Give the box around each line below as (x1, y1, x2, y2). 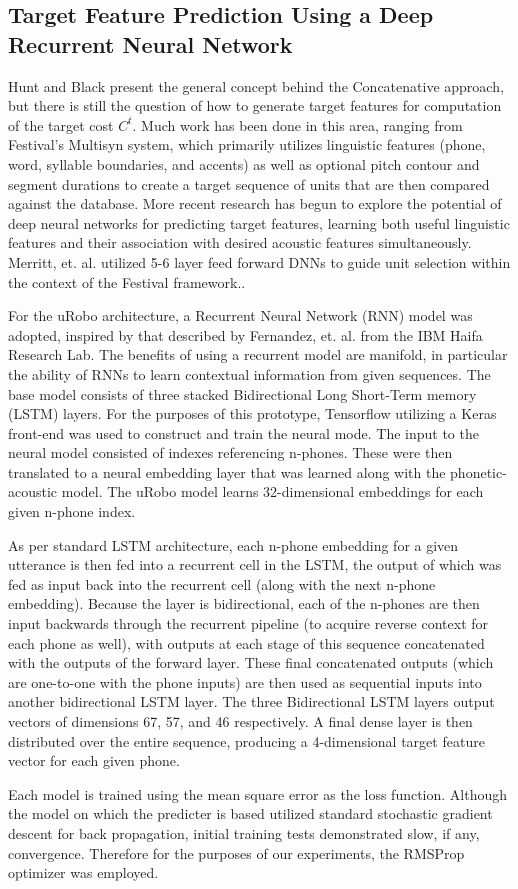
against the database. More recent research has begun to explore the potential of (8, 193, 502, 214)
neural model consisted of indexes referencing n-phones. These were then (8, 442, 453, 463)
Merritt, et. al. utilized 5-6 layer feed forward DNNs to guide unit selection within (8, 251, 511, 272)
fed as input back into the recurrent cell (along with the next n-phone (8, 573, 436, 594)
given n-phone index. (8, 501, 136, 522)
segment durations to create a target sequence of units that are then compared (8, 173, 490, 194)
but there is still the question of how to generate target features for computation (8, 95, 502, 116)
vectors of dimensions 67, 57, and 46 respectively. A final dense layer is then (8, 711, 473, 731)
